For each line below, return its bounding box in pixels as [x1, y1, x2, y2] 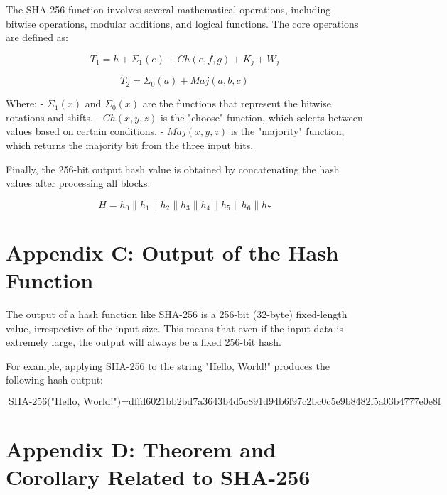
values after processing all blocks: [6, 175, 151, 190]
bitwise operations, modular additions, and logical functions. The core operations [6, 16, 359, 31]
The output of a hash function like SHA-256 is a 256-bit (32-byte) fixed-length [6, 307, 348, 322]
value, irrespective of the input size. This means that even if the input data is [6, 320, 343, 335]
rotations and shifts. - [6, 109, 100, 124]
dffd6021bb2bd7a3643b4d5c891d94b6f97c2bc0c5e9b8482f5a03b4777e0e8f [129, 397, 441, 408]
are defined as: [6, 30, 69, 45]
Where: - [6, 96, 44, 111]
